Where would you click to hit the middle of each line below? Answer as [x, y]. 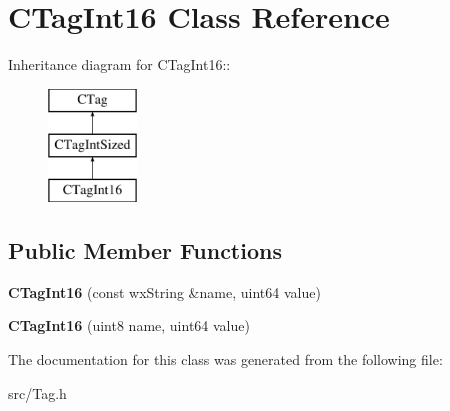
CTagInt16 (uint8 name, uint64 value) [129, 325]
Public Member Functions [145, 250]
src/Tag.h [37, 392]
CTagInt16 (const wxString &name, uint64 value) [164, 291]
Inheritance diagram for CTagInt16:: [119, 64]
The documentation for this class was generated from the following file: [225, 359]
